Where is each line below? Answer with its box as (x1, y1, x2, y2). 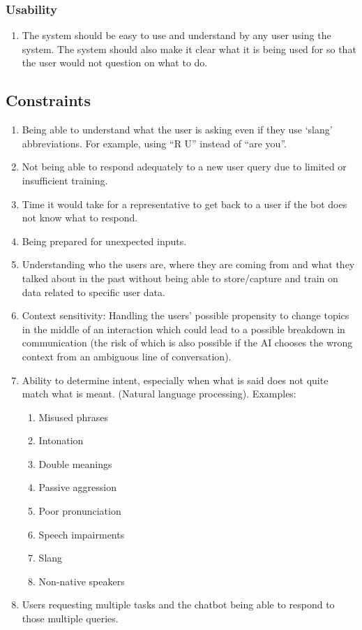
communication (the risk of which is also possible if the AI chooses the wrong (22, 335, 353, 350)
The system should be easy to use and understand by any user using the (22, 28, 331, 43)
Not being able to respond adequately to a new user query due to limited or (22, 159, 347, 174)
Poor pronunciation (38, 504, 121, 518)
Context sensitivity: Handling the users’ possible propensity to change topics (22, 308, 349, 323)
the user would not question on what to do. (22, 55, 208, 70)
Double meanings (38, 456, 112, 471)
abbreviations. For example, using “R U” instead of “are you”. (22, 135, 287, 150)
